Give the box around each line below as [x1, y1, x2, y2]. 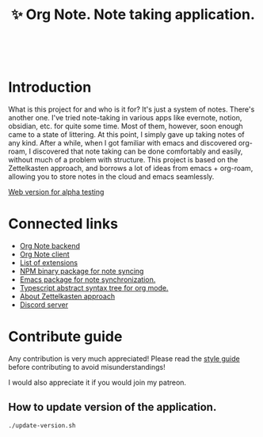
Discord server [19, 300, 69, 310]
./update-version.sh [8, 421, 77, 429]
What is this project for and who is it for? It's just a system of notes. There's [8, 104, 255, 114]
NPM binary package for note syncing [19, 267, 144, 276]
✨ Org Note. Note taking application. [10, 6, 256, 24]
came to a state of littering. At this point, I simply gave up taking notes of [8, 130, 245, 139]
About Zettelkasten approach [19, 291, 116, 302]
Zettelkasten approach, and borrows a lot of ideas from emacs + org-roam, [8, 164, 253, 173]
